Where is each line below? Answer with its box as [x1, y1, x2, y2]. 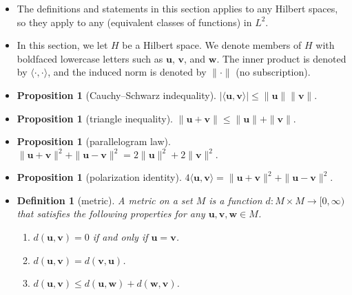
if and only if [92, 230, 148, 244]
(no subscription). [236, 65, 311, 79]
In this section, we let [17, 38, 108, 52]
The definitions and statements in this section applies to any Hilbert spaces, [17, 1, 338, 15]
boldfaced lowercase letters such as [17, 51, 163, 65]
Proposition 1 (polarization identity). [17, 170, 182, 184]
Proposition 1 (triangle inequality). [17, 111, 174, 125]
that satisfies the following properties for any [17, 206, 205, 221]
